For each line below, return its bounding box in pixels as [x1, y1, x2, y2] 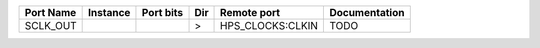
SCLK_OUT [24, 19, 77, 32]
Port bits [141, 6, 184, 19]
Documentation [329, 6, 405, 19]
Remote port [220, 6, 280, 19]
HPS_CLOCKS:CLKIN [220, 19, 319, 32]
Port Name [24, 6, 77, 19]
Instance [88, 6, 131, 19]
